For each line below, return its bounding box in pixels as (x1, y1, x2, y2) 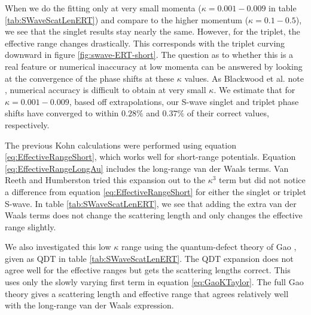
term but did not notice (219, 174, 306, 186)
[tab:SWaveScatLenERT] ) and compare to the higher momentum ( (5, 13, 249, 26)
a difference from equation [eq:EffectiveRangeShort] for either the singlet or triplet (5, 185, 306, 197)
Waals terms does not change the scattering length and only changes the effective (5, 209, 303, 221)
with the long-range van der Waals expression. (5, 299, 174, 311)
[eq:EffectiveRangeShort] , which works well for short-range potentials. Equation (5, 150, 296, 163)
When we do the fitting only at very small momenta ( (5, 2, 202, 14)
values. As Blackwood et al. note (184, 72, 304, 84)
